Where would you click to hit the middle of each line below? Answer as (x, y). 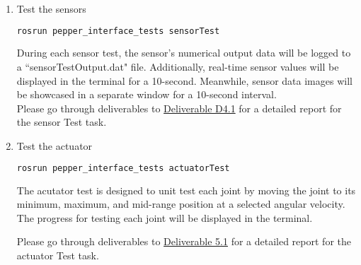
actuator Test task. (58, 255)
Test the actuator (55, 146)
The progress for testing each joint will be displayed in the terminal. (165, 217)
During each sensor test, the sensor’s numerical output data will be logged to (184, 53)
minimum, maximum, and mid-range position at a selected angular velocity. (181, 204)
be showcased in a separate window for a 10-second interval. (147, 94)
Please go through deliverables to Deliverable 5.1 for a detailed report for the (184, 241)
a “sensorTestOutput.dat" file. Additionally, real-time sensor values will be (178, 67)
